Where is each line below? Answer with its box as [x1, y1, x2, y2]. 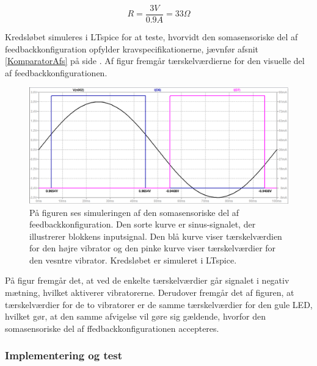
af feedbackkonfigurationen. [5, 66, 107, 79]
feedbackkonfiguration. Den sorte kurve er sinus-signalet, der [29, 218, 256, 231]
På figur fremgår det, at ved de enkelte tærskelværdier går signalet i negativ [5, 274, 290, 287]
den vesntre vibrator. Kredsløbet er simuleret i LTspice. [29, 253, 237, 266]
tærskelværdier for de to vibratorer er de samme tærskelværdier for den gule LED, [5, 298, 313, 310]
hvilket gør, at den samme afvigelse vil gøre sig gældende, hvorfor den [5, 310, 266, 323]
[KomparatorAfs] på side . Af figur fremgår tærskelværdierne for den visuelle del [5, 54, 305, 67]
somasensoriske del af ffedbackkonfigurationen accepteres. [5, 321, 219, 334]
